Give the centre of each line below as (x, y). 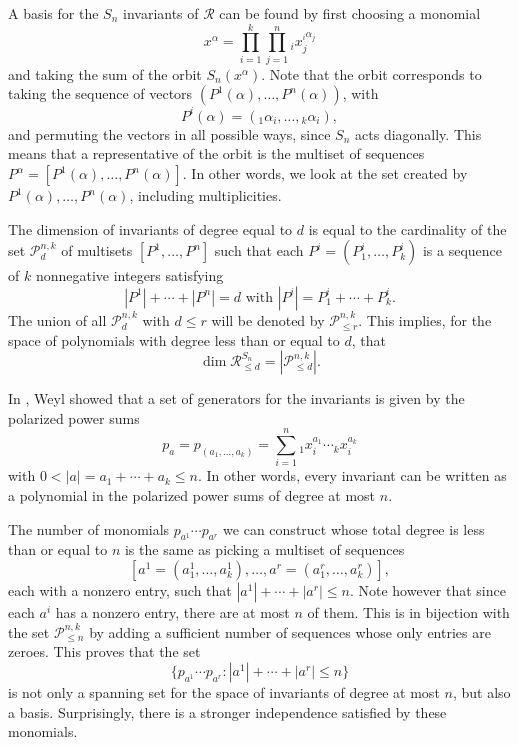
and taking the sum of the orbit (105, 73)
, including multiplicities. (205, 195)
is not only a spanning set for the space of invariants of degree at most (224, 691)
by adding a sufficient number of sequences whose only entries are (290, 631)
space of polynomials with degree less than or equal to (174, 339)
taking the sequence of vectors (100, 93)
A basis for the (53, 13)
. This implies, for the (425, 319)
